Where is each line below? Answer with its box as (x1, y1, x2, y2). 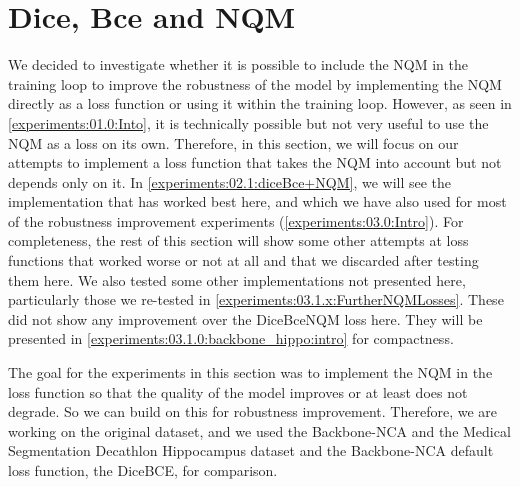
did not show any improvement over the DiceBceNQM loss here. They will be (8, 308, 483, 329)
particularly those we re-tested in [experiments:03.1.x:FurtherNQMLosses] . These (8, 289, 504, 310)
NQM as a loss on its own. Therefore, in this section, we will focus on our (8, 132, 459, 153)
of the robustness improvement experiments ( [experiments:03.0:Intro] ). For (8, 210, 464, 231)
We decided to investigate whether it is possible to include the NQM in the (8, 54, 468, 75)
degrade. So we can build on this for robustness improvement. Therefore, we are (8, 401, 498, 422)
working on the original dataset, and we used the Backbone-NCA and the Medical (8, 420, 511, 441)
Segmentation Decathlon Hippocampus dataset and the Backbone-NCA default (8, 440, 494, 461)
